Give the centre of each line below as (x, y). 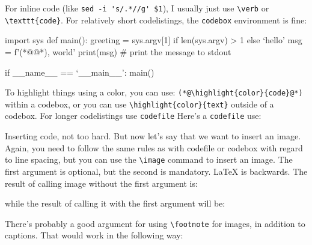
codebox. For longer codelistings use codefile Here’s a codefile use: (133, 116)
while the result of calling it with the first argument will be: (115, 203)
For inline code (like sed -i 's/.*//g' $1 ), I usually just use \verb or (137, 8)
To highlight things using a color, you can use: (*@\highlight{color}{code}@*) (154, 92)
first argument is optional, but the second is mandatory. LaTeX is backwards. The (156, 171)
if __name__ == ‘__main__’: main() (80, 72)
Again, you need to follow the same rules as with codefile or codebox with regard (154, 147)
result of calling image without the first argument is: (101, 183)
